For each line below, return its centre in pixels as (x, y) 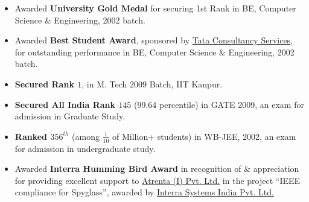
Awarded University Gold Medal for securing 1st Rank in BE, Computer (155, 8)
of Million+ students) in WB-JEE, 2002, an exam (204, 136)
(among (86, 136)
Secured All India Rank (65, 104)
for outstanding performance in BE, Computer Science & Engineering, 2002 (154, 52)
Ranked (31, 136)
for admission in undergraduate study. (85, 148)
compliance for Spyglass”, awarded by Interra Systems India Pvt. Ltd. (144, 192)
